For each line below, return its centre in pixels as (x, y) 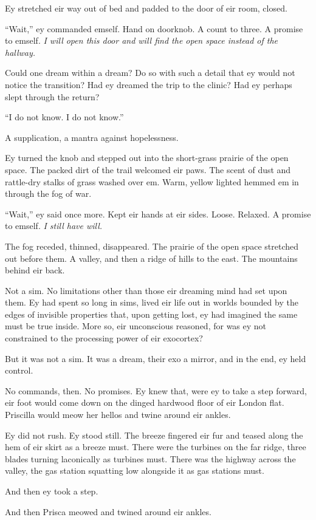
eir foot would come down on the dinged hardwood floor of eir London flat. (145, 402)
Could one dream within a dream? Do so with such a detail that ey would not (150, 73)
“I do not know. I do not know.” (64, 117)
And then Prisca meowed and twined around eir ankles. (108, 511)
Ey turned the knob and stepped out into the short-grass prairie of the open (147, 158)
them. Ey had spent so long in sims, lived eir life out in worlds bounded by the (152, 302)
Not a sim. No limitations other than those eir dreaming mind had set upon (146, 290)
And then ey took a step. (52, 491)
